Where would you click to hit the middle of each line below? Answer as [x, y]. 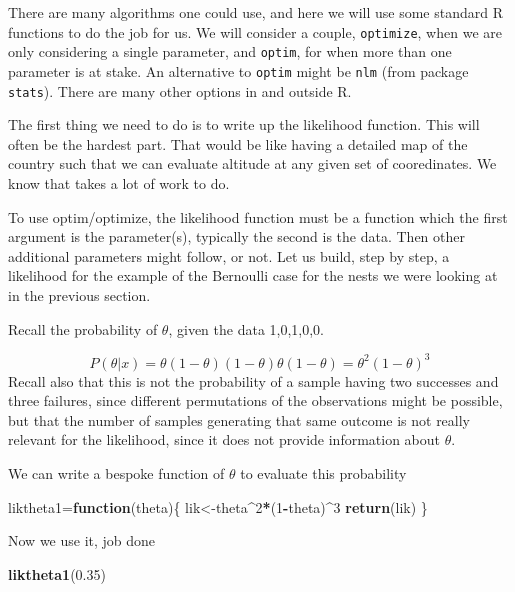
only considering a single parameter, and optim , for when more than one [230, 51]
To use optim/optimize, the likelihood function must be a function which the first [258, 216]
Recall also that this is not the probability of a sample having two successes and [253, 380]
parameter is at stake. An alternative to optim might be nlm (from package [238, 70]
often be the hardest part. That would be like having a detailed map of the [238, 143]
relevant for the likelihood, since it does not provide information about [224, 439]
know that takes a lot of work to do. [119, 183]
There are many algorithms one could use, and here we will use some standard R [255, 12]
